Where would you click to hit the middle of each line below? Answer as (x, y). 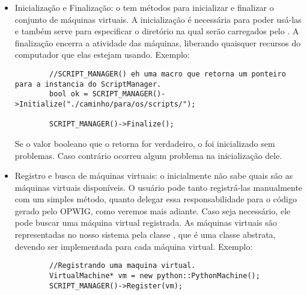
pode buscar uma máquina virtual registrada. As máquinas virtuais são (146, 222)
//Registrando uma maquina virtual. (123, 266)
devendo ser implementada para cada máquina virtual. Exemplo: (134, 246)
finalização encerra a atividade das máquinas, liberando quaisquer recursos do (158, 42)
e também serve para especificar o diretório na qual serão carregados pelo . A (157, 31)
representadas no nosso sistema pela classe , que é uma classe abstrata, (145, 234)
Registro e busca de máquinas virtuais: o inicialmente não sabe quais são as (154, 175)
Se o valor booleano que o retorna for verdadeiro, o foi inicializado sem (145, 143)
